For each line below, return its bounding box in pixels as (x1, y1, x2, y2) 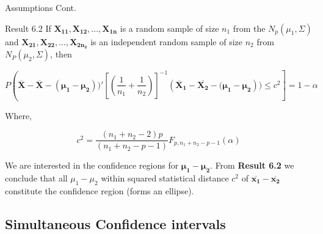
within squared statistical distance (101, 171, 229, 184)
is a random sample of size (120, 21, 219, 34)
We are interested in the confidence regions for (5, 159, 179, 172)
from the (233, 21, 266, 34)
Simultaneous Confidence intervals (5, 214, 226, 233)
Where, (5, 109, 32, 122)
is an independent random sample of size (90, 35, 242, 48)
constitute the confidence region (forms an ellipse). (5, 184, 194, 197)
